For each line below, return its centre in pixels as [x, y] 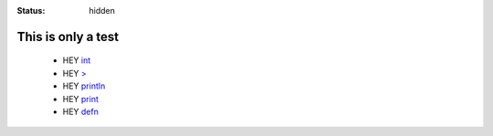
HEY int [77, 60]
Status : [31, 10]
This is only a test [68, 37]
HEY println [84, 86]
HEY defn [81, 111]
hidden [102, 10]
